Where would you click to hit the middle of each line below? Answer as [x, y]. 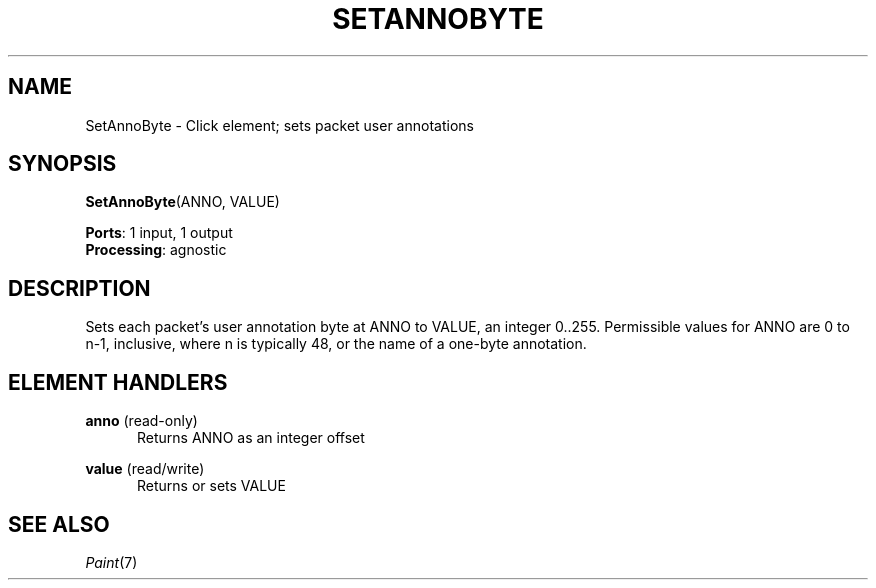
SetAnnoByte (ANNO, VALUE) [182, 202]
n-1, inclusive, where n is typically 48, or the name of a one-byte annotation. [336, 344]
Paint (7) [111, 562]
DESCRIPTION [79, 288]
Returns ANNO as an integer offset [251, 438]
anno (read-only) [141, 421]
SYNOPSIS [62, 164]
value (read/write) [145, 469]
